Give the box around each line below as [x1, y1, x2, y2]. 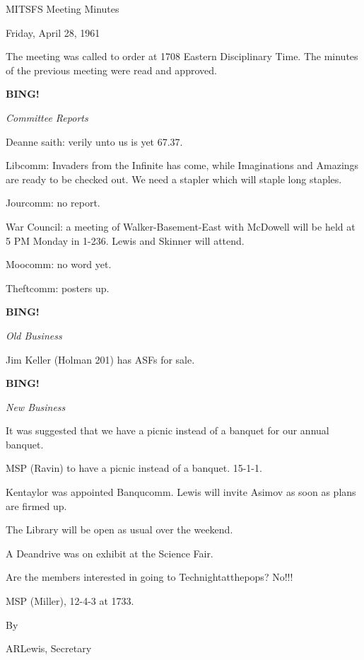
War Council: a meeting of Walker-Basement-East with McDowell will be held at [6, 219, 356, 233]
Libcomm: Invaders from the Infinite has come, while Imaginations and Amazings [6, 158, 359, 173]
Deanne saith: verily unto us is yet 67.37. [6, 134, 183, 149]
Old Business [6, 328, 62, 342]
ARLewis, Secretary [6, 641, 92, 656]
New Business [6, 399, 66, 414]
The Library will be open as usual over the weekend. [6, 522, 233, 537]
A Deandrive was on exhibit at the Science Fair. [6, 545, 213, 560]
